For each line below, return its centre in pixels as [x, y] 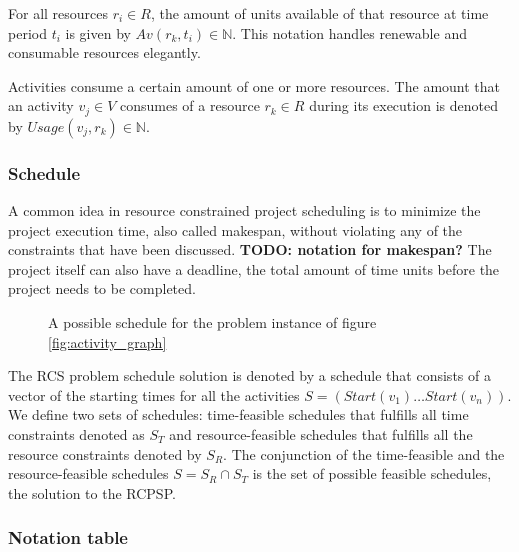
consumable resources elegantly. [104, 52]
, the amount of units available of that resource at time [319, 13]
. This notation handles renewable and [349, 32]
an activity [41, 105]
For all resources [58, 13]
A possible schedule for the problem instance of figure [212, 322]
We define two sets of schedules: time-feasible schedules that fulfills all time [238, 414]
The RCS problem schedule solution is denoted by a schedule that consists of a [249, 375]
